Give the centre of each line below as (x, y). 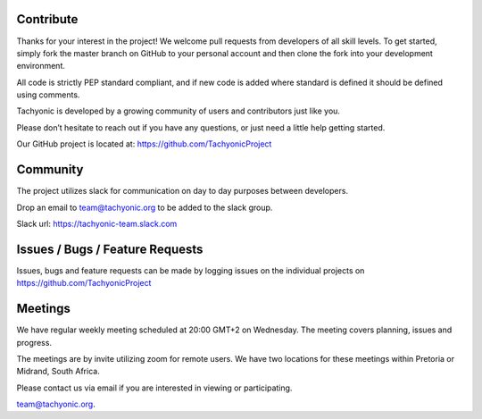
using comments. (48, 95)
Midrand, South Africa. (58, 372)
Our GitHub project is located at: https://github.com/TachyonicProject (144, 144)
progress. (34, 342)
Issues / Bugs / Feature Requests (110, 249)
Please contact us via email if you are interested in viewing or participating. (154, 388)
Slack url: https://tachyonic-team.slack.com (97, 223)
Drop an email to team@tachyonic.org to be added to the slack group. (145, 207)
